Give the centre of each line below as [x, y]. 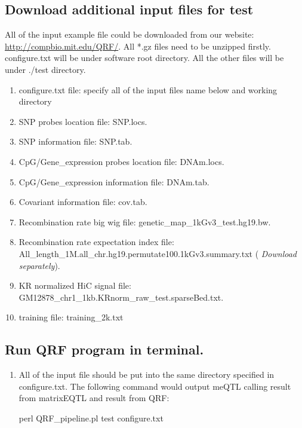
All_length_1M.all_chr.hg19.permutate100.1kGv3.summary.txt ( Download [158, 253]
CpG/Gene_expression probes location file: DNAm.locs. [121, 161]
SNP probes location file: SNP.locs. [83, 121]
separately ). [39, 265]
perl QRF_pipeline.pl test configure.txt [91, 418]
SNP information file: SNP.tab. [75, 141]
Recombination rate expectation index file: [96, 242]
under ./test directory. [45, 69]
